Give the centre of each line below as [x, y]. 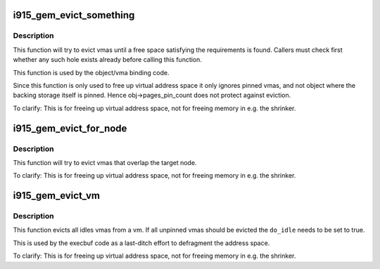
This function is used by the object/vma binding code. [91, 72]
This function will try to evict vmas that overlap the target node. [105, 162]
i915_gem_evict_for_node [70, 128]
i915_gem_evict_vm [56, 196]
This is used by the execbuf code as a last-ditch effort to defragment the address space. [141, 243]
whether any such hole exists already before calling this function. [107, 60]
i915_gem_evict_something [74, 15]
